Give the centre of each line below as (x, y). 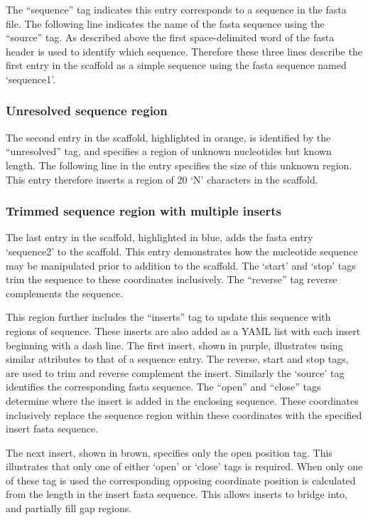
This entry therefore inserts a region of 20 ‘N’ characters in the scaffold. (162, 179)
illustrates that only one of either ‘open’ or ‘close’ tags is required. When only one (184, 466)
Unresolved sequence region (87, 111)
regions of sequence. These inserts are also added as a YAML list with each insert (183, 330)
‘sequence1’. (31, 79)
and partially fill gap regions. (69, 508)
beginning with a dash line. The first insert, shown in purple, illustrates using (174, 345)
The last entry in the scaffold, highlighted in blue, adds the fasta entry (159, 237)
